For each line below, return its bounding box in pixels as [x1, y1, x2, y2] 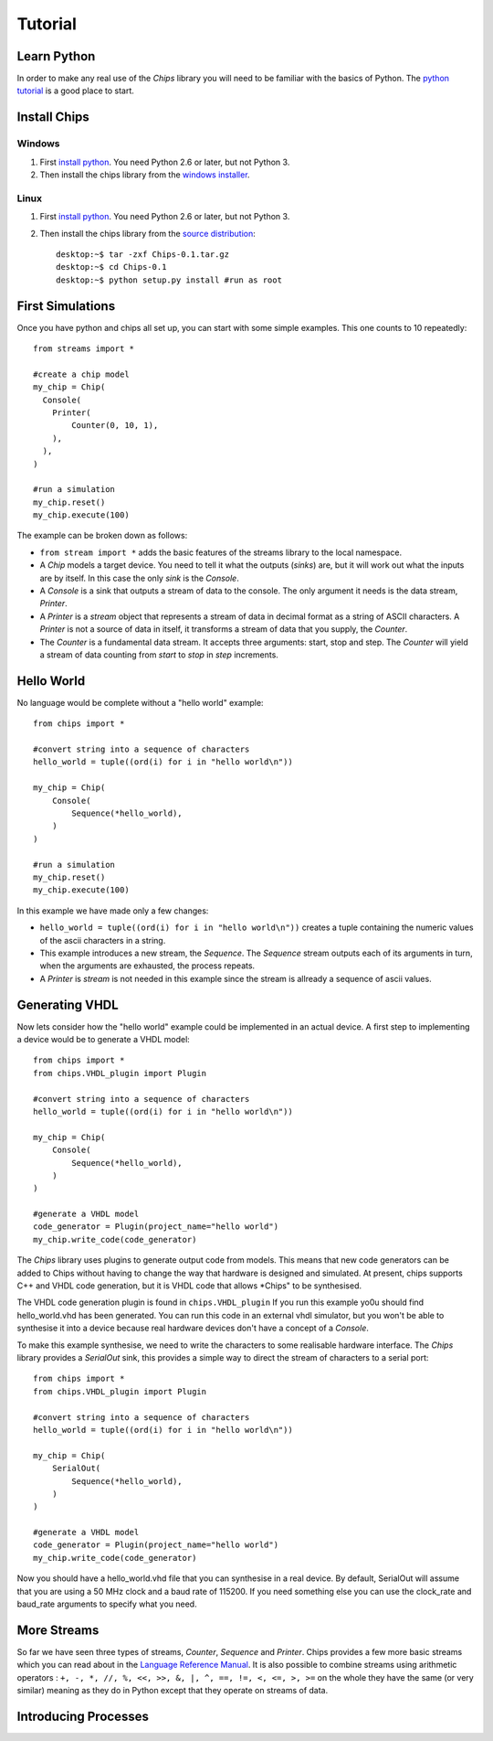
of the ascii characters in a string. [39, 935, 166, 945]
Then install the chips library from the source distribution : [39, 228, 256, 239]
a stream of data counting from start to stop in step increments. [39, 649, 278, 660]
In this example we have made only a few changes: [16, 905, 209, 916]
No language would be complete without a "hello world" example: [16, 697, 264, 708]
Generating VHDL [16, 997, 119, 1012]
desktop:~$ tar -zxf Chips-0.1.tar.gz [56, 249, 230, 260]
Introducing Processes [16, 1708, 150, 1724]
